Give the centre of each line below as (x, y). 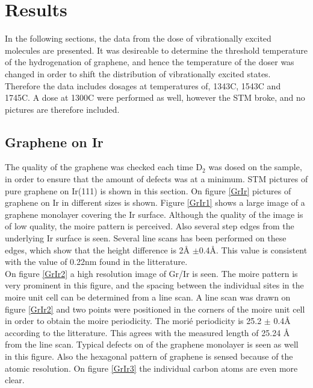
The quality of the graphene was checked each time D (104, 167)
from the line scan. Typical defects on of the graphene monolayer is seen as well (152, 344)
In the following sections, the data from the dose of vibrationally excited (138, 38)
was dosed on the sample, (255, 167)
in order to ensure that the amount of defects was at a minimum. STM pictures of (156, 179)
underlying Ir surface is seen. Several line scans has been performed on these (146, 238)
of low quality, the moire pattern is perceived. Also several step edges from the (150, 226)
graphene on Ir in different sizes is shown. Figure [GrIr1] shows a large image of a (155, 202)
